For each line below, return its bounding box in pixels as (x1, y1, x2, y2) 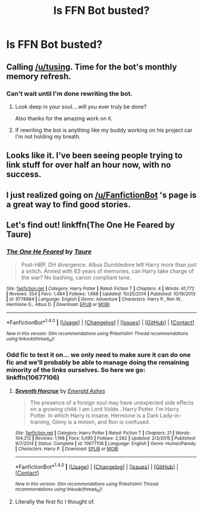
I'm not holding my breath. (14, 132, 81, 140)
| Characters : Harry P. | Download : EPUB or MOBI (14, 446, 119, 452)
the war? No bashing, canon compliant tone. (21, 274, 132, 281)
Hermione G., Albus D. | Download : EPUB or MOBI (6, 302, 110, 308)
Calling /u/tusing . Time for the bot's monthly (6, 62, 177, 72)
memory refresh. (6, 71, 71, 82)
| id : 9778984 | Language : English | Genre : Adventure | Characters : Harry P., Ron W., (6, 296, 183, 302)
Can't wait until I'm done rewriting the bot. (6, 89, 133, 97)
